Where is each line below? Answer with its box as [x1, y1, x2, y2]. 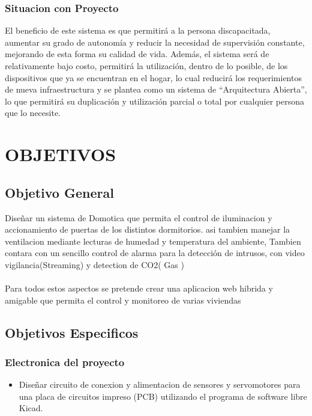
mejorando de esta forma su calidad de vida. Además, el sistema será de [5, 47, 269, 60]
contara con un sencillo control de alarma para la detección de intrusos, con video [5, 246, 305, 259]
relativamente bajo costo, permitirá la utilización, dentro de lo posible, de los [5, 60, 288, 72]
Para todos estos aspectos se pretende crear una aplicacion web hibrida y [5, 282, 273, 295]
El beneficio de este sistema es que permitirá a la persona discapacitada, [5, 24, 271, 37]
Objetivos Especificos [5, 323, 139, 341]
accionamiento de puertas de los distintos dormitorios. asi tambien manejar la [5, 223, 290, 236]
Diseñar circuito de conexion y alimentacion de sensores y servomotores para [19, 378, 301, 391]
